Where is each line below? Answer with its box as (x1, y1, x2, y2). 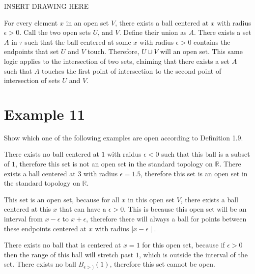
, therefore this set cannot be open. (110, 259, 215, 269)
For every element (4, 17, 58, 27)
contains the (194, 36, 230, 47)
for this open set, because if (142, 240, 225, 250)
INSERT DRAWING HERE (4, 1, 89, 11)
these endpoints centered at (4, 223, 86, 233)
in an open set (66, 17, 109, 27)
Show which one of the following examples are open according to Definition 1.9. (4, 132, 243, 142)
